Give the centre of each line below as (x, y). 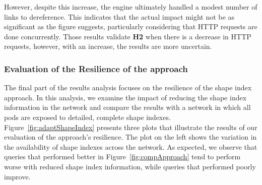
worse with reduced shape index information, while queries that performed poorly (130, 166)
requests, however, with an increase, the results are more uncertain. (108, 46)
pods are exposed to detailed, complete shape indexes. (87, 117)
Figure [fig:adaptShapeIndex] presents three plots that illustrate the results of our (131, 127)
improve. (17, 176)
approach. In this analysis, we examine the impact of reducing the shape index (125, 97)
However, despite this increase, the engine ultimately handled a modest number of (131, 7)
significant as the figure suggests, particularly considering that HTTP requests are (131, 26)
